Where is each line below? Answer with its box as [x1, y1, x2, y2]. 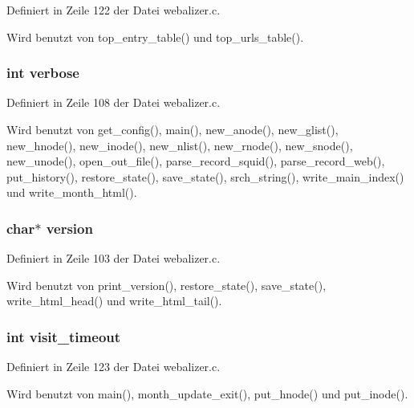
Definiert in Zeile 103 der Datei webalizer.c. [6, 250, 221, 267]
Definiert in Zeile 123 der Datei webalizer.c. [6, 358, 221, 375]
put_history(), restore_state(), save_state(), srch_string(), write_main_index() [6, 168, 404, 185]
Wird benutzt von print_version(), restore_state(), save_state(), [6, 276, 327, 293]
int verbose [6, 63, 79, 83]
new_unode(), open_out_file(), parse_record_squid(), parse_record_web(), [6, 153, 385, 169]
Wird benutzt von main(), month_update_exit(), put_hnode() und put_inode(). [6, 385, 408, 402]
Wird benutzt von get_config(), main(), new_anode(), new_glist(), [6, 121, 339, 137]
